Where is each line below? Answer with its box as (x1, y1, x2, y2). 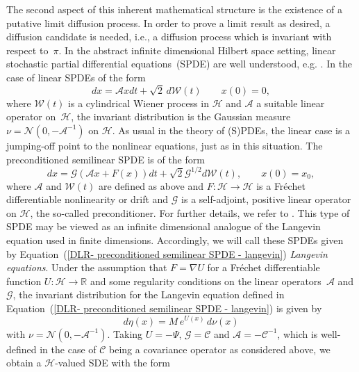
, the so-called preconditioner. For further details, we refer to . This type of (30, 205, 350, 220)
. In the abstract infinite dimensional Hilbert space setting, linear (58, 42, 336, 57)
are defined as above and (98, 178, 203, 193)
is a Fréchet (256, 178, 306, 193)
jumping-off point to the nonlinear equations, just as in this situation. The (6, 138, 323, 152)
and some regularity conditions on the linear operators (90, 273, 322, 288)
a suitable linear (256, 95, 325, 110)
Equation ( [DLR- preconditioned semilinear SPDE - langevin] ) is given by (6, 300, 322, 315)
